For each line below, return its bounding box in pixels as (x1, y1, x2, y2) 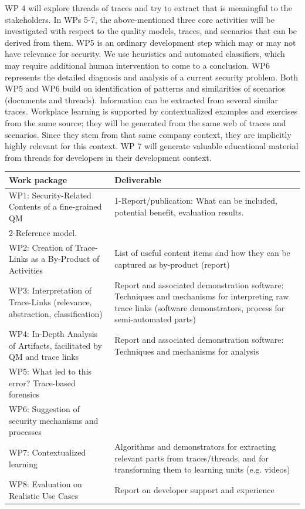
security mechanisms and (9, 414, 99, 426)
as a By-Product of (30, 252, 100, 265)
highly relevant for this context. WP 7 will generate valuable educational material (5, 140, 299, 152)
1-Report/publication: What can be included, (114, 194, 277, 207)
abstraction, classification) (9, 307, 103, 319)
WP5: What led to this (9, 365, 92, 377)
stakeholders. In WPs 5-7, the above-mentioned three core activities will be (5, 13, 274, 25)
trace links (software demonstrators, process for (114, 301, 285, 314)
